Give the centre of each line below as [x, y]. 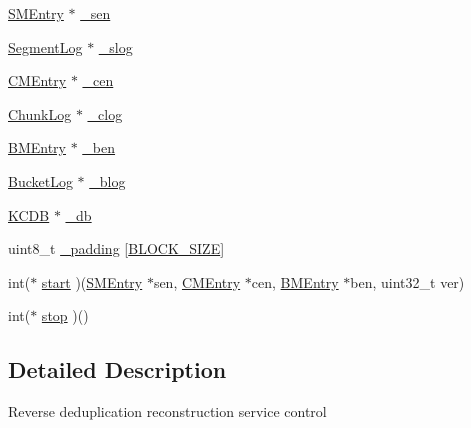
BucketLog [40, 180]
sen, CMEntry [197, 281]
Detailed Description [117, 369]
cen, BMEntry [295, 281]
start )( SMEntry [92, 281]
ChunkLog [40, 113]
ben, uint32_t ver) [407, 281]
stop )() [65, 315]
